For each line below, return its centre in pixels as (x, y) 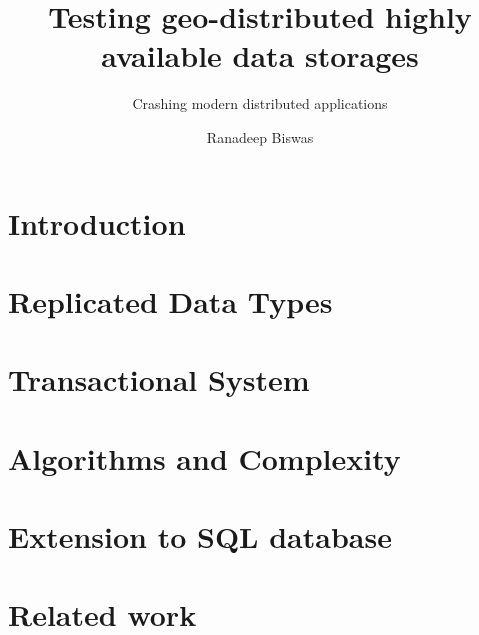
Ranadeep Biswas (260, 136)
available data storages (260, 55)
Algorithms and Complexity (204, 457)
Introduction (97, 222)
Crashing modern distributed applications (260, 103)
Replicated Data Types (170, 300)
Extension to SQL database (200, 536)
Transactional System (159, 379)
